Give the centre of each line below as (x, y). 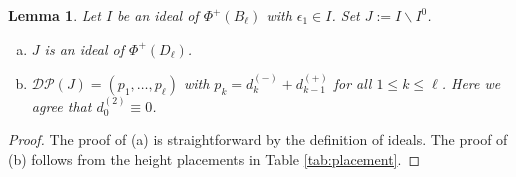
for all (352, 83)
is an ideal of (84, 48)
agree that (61, 105)
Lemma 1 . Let (54, 15)
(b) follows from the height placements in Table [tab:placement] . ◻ (214, 159)
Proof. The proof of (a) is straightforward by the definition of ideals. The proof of (258, 139)
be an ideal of (158, 15)
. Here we (471, 83)
